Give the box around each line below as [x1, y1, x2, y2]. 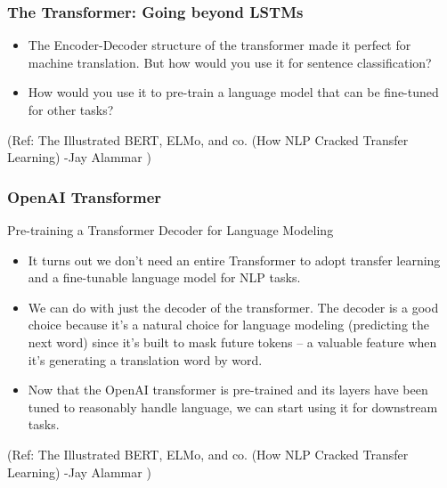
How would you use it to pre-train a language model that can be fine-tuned [28, 83, 439, 102]
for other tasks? [28, 101, 114, 118]
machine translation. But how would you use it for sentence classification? [28, 53, 432, 71]
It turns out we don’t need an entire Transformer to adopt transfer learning [28, 250, 441, 269]
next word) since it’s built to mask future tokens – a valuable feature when [28, 332, 437, 351]
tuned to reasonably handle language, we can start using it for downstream [28, 397, 438, 416]
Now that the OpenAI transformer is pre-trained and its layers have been [28, 380, 428, 399]
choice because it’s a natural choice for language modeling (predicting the [28, 315, 430, 334]
